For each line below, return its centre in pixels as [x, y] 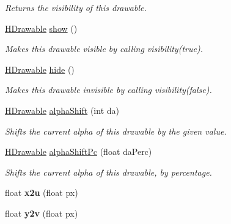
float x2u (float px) [42, 192]
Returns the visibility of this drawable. [76, 7]
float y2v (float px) [42, 213]
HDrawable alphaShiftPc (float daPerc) [79, 151]
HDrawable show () [41, 28]
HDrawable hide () [40, 69]
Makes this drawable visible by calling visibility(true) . [104, 49]
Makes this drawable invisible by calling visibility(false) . [108, 90]
